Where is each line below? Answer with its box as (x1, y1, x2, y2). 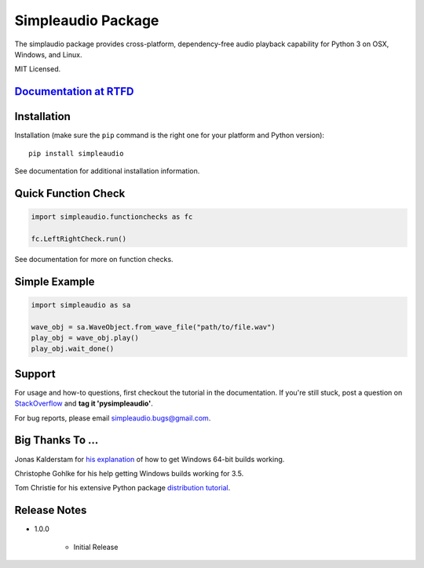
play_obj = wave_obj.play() (31, 333, 139, 342)
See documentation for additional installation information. (14, 166, 200, 176)
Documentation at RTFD (14, 85, 134, 98)
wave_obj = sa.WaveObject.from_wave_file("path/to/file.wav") (31, 322, 276, 331)
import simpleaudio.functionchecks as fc (31, 213, 193, 221)
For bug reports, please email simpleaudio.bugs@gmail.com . (14, 413, 211, 423)
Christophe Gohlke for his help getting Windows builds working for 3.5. (14, 468, 244, 478)
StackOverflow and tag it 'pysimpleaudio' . (14, 399, 153, 408)
